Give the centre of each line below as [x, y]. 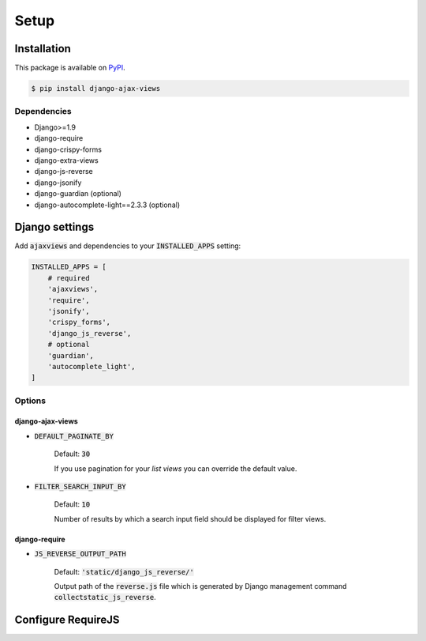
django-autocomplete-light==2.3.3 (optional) [107, 205]
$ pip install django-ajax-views [96, 89]
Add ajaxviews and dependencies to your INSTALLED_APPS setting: [128, 246]
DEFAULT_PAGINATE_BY [74, 436]
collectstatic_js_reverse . [105, 598]
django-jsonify [58, 183]
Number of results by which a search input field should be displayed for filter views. [190, 518]
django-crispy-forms [68, 149]
